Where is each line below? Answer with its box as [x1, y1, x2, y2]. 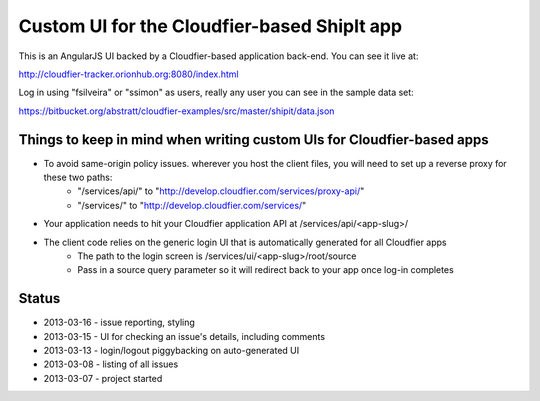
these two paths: [43, 171, 113, 184]
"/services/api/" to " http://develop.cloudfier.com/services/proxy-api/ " [77, 185, 365, 197]
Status [18, 290, 61, 307]
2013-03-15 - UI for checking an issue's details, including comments [43, 330, 325, 342]
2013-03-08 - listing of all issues [43, 358, 179, 370]
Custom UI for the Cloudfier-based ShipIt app [18, 15, 403, 37]
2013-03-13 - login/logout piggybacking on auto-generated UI [43, 345, 300, 357]
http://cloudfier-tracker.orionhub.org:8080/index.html [18, 68, 239, 80]
